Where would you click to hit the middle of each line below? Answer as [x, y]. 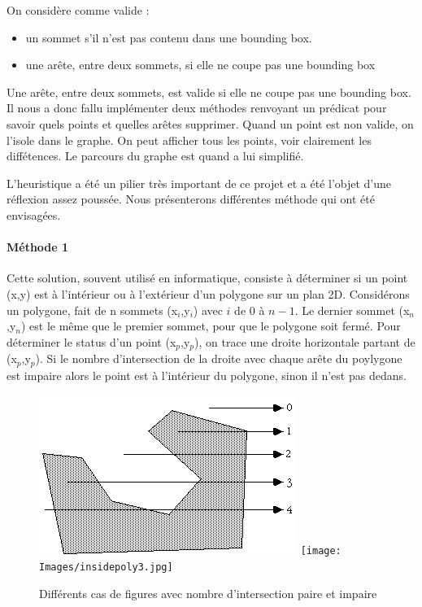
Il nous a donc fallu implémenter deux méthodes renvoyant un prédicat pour [197, 108]
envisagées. [34, 214]
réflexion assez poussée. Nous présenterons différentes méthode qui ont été [191, 199]
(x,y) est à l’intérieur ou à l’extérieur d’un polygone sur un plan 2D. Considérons [208, 293]
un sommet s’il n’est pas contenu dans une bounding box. [169, 37]
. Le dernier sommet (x [352, 310]
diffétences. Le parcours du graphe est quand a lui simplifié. [155, 156]
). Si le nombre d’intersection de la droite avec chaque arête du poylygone [219, 358]
